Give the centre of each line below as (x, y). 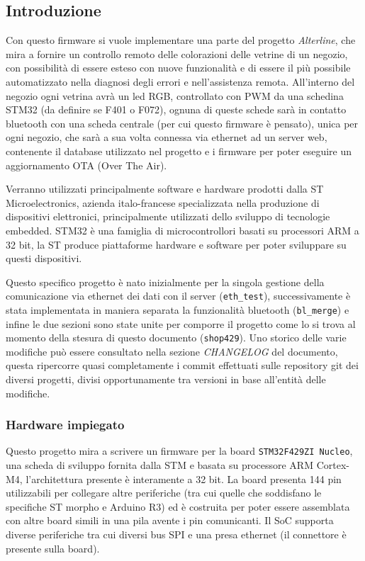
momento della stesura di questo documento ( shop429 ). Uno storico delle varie (176, 338)
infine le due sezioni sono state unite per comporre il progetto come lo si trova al (181, 323)
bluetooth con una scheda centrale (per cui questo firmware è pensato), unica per (182, 123)
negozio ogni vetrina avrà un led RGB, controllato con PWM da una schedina (175, 95)
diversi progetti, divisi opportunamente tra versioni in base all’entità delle (166, 379)
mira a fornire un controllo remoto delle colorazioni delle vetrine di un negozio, (177, 53)
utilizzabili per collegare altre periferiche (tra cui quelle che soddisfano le (164, 493)
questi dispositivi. (44, 258)
